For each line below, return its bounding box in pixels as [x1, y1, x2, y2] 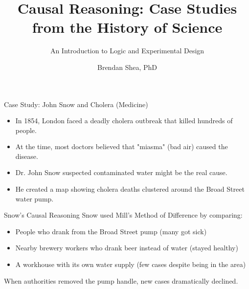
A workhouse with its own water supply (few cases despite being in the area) [15, 259, 246, 269]
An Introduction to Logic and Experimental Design [50, 45, 204, 56]
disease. [15, 151, 38, 161]
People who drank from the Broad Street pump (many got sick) [15, 226, 207, 236]
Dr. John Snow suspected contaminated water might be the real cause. [15, 167, 227, 178]
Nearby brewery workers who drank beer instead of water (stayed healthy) [15, 243, 238, 253]
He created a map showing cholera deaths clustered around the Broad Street [15, 184, 245, 194]
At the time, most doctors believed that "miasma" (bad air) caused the [15, 141, 228, 152]
